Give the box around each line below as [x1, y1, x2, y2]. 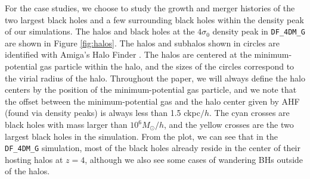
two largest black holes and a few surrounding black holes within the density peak [5, 13, 304, 26]
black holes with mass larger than [5, 118, 128, 130]
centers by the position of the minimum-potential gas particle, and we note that [5, 83, 297, 96]
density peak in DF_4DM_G [212, 25, 305, 37]
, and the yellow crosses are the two [164, 118, 294, 130]
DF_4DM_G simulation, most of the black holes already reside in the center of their [5, 142, 300, 154]
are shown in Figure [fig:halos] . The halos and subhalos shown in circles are [5, 36, 280, 49]
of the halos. [5, 165, 50, 177]
